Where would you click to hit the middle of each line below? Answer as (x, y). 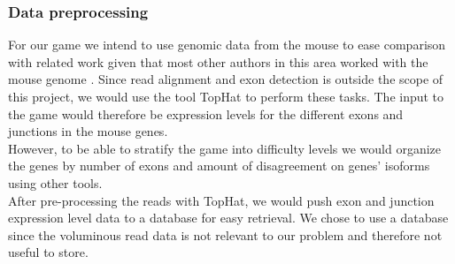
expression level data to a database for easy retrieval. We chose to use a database (228, 218)
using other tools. (55, 182)
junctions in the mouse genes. (88, 131)
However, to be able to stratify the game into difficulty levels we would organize (225, 148)
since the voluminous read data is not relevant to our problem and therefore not (225, 234)
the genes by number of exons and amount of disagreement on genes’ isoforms (219, 166)
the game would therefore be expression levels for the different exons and (206, 113)
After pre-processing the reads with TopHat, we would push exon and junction (221, 200)
